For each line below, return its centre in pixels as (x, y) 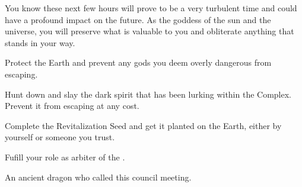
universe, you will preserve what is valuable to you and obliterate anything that (150, 31)
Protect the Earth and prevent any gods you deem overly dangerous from (138, 62)
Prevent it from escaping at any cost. (72, 106)
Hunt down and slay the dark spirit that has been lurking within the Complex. (148, 94)
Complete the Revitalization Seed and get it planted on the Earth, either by (143, 125)
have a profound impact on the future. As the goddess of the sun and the (138, 19)
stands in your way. (40, 42)
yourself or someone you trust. (60, 137)
